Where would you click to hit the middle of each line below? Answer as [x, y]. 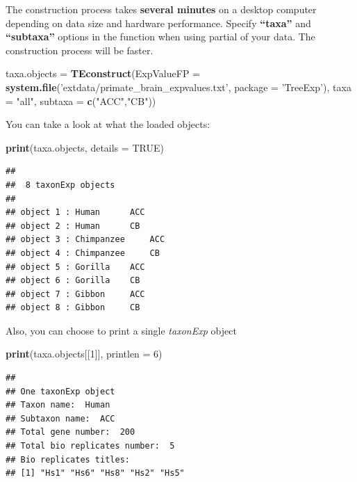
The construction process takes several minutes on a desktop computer [161, 9]
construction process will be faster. [80, 50]
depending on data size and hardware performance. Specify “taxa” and [158, 23]
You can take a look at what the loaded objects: [108, 124]
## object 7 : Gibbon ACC [75, 294]
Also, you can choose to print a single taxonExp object [121, 330]
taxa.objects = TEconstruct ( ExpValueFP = [103, 73]
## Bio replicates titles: [68, 459]
